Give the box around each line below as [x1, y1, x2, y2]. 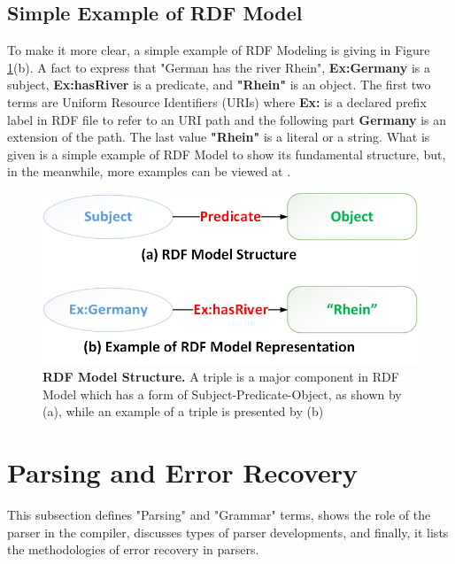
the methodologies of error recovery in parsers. [7, 540, 259, 559]
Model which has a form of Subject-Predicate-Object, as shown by [42, 384, 402, 403]
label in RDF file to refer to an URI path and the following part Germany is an [7, 110, 447, 128]
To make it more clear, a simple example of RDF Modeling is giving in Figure [7, 41, 430, 59]
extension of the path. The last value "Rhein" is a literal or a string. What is [7, 127, 430, 146]
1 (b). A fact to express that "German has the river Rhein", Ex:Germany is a [7, 58, 431, 76]
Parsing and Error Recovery [7, 454, 358, 491]
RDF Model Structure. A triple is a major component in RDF [42, 367, 399, 386]
